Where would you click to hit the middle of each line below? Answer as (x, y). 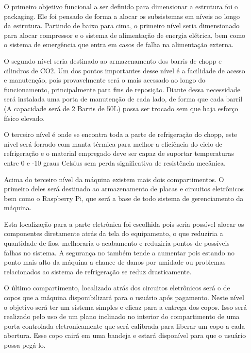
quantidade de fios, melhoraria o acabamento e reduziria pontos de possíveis (117, 243)
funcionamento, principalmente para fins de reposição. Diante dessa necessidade (122, 89)
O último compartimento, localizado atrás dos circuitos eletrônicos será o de (117, 288)
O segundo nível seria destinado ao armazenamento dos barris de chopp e (113, 60)
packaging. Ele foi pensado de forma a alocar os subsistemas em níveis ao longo (122, 16)
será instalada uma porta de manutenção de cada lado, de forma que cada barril (123, 99)
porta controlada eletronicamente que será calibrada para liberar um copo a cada (125, 326)
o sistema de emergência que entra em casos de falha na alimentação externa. (119, 44)
